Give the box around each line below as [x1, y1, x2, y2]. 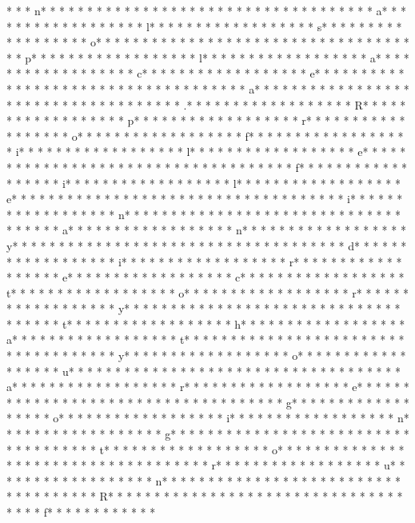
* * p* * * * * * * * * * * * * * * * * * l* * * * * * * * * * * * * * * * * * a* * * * [6, 49, 409, 66]
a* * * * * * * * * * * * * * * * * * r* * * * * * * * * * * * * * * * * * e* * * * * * [6, 378, 409, 395]
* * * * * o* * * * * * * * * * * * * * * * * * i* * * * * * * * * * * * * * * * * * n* [6, 409, 409, 426]
